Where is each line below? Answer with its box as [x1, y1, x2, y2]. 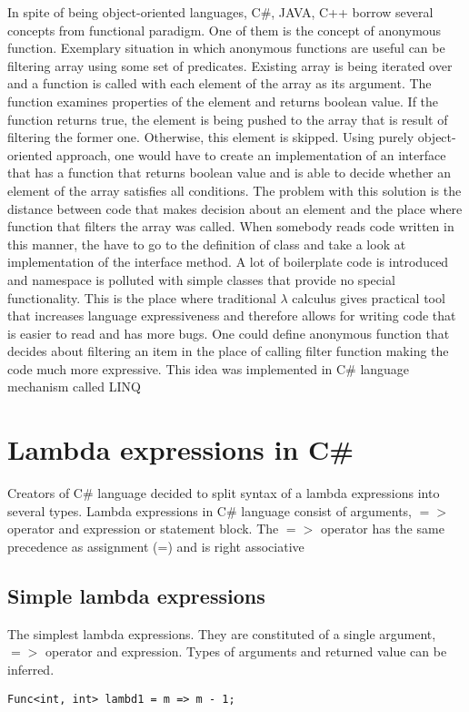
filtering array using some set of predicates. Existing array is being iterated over [7, 56, 453, 75]
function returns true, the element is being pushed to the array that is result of [7, 109, 448, 128]
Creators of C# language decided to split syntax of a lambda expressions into [7, 483, 440, 503]
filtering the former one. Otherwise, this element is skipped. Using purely [7, 127, 414, 147]
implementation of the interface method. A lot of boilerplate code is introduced [7, 252, 449, 271]
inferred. [7, 659, 55, 678]
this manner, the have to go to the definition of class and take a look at [7, 234, 406, 253]
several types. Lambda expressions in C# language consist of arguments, [7, 501, 413, 520]
